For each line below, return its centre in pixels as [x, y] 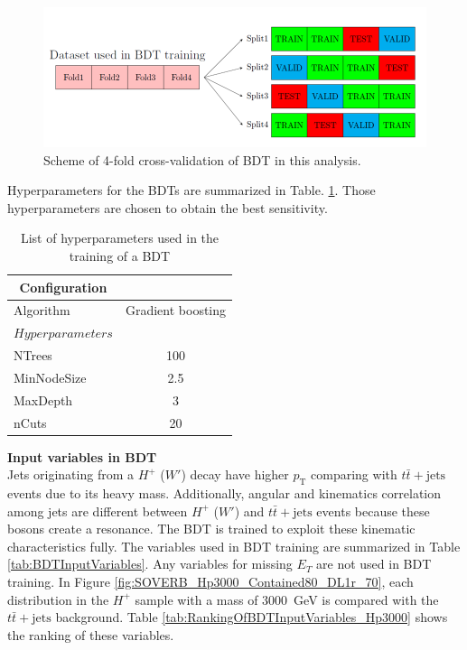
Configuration [63, 287]
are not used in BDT [374, 564]
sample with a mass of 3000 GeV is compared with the [287, 599]
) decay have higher [235, 474]
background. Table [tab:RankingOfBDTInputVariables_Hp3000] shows [252, 617]
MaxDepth [43, 399]
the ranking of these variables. [91, 634]
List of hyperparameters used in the [120, 238]
